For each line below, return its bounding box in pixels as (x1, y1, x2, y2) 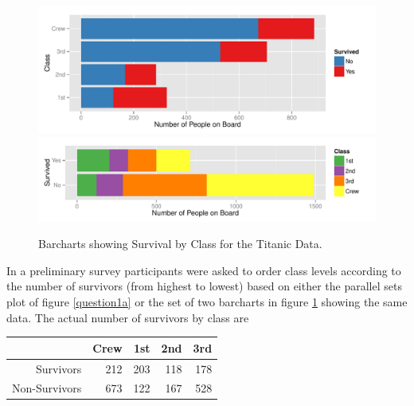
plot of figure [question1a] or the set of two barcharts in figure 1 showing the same (6, 293, 408, 309)
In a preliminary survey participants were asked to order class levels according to (6, 262, 401, 278)
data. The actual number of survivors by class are (6, 309, 249, 325)
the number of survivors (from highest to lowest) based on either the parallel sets (6, 278, 402, 294)
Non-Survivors (12, 380, 82, 396)
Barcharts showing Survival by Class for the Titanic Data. (38, 235, 322, 252)
